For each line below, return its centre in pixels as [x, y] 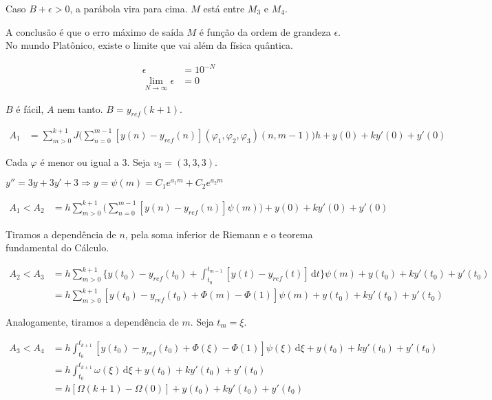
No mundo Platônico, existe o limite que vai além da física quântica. [149, 45]
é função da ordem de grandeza [265, 31]
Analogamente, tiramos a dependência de [92, 321]
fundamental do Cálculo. [57, 248]
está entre [224, 8]
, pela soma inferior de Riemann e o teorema [219, 234]
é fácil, [30, 108]
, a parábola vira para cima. [129, 8]
